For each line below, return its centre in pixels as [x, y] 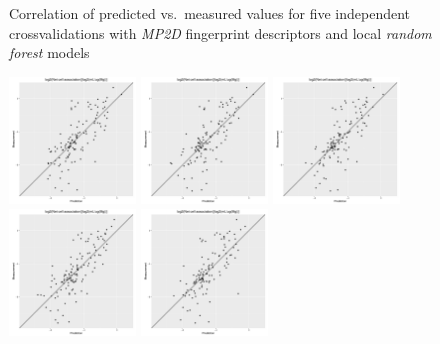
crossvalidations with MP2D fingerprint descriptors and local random [220, 32]
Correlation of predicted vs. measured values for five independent [210, 13]
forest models [49, 52]
